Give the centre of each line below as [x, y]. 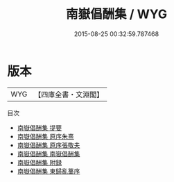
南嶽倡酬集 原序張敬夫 [49, 145]
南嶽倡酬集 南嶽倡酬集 [49, 154]
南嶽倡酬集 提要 [40, 127]
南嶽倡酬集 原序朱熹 [45, 136]
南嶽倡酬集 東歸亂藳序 [49, 171]
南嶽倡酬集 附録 [40, 162]
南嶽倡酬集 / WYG [116, 14]
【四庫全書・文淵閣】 [69, 94]
